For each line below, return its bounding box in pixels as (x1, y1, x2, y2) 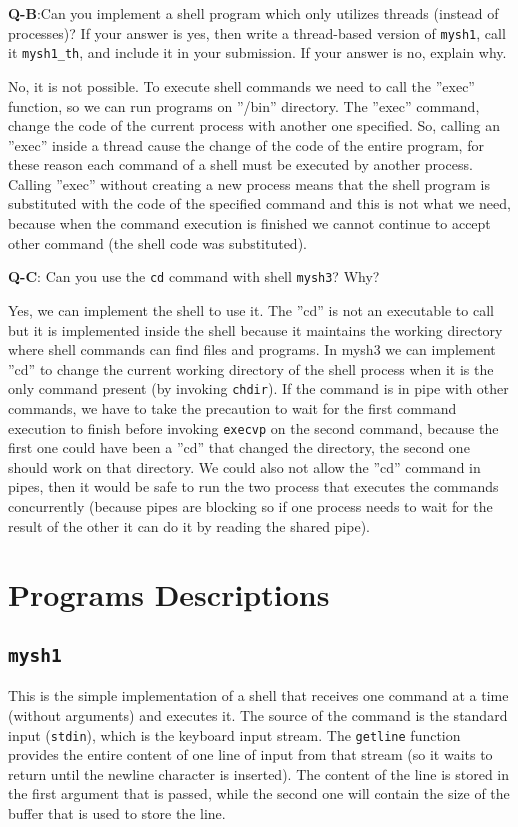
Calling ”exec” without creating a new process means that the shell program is (8, 173, 490, 194)
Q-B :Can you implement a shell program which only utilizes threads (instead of (8, 3, 499, 23)
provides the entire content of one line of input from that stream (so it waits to (8, 744, 493, 765)
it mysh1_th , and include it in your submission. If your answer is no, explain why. (8, 42, 507, 63)
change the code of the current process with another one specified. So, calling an (8, 115, 500, 136)
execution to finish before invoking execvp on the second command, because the (8, 417, 499, 438)
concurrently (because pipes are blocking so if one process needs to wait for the (8, 495, 493, 516)
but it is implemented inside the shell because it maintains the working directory (8, 319, 503, 340)
